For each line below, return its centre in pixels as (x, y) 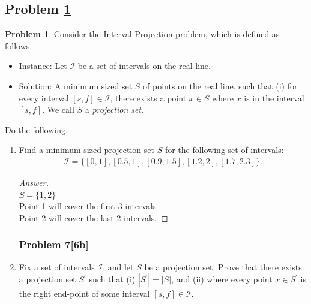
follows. (19, 45)
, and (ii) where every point (222, 279)
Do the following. (36, 129)
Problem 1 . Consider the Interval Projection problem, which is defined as (142, 34)
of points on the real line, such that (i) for (220, 85)
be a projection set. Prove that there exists (223, 267)
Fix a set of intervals (57, 267)
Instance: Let (43, 66)
